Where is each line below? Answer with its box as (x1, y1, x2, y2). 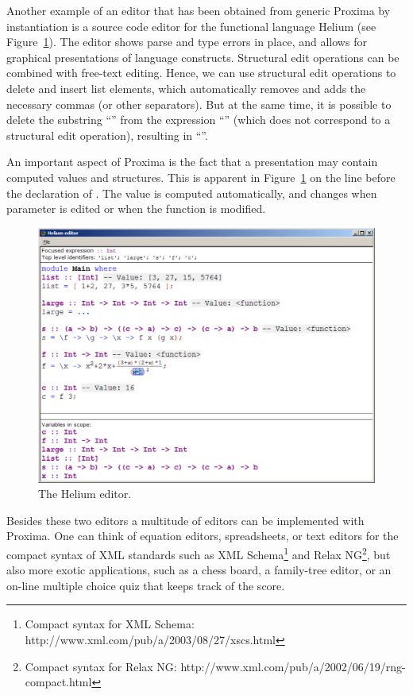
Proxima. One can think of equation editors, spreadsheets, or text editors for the (6, 527, 399, 544)
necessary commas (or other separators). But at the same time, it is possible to (6, 95, 392, 112)
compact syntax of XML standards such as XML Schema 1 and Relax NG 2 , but (6, 543, 391, 562)
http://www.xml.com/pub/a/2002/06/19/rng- (180, 658, 406, 674)
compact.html (25, 674, 92, 690)
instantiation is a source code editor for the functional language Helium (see (6, 17, 376, 34)
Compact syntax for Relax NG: (25, 658, 177, 674)
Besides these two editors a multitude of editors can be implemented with (6, 512, 365, 528)
